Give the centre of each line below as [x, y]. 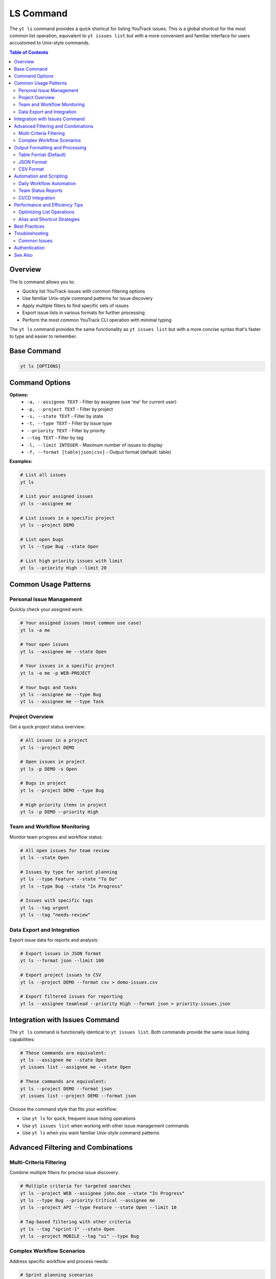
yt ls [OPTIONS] [41, 366]
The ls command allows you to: [42, 282]
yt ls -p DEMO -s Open [49, 769]
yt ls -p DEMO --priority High [60, 812]
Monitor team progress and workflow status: [56, 837]
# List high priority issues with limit [71, 561]
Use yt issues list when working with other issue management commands [106, 1126]
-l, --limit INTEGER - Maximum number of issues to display [95, 445]
